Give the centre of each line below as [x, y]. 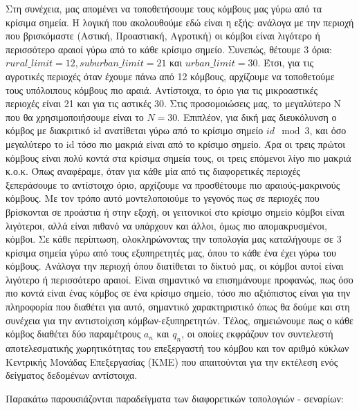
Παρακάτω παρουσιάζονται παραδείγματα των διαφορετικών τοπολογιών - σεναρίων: [175, 398]
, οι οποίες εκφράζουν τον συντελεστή [257, 334]
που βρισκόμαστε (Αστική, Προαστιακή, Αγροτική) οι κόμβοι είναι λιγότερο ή [163, 36]
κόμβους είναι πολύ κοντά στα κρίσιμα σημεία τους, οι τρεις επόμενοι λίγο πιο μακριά [178, 157]
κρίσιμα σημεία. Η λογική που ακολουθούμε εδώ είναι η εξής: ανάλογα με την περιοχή [180, 22]
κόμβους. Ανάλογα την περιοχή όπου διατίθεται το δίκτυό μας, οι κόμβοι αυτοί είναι [175, 266]
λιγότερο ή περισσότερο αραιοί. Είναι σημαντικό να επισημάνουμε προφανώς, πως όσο [179, 279]
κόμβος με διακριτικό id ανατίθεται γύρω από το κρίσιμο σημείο [135, 130]
